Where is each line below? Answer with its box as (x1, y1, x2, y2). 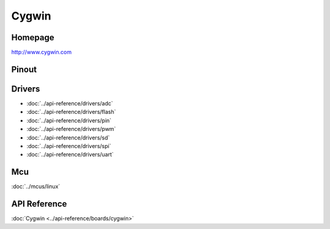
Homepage (11, 32, 54, 43)
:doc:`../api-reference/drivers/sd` (26, 134, 110, 141)
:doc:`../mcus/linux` (11, 183, 61, 190)
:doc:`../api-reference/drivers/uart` (26, 151, 114, 158)
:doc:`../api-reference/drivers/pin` (26, 116, 112, 124)
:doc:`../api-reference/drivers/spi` (26, 142, 111, 149)
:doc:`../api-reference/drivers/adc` (26, 99, 113, 107)
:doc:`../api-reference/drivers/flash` (26, 108, 116, 116)
